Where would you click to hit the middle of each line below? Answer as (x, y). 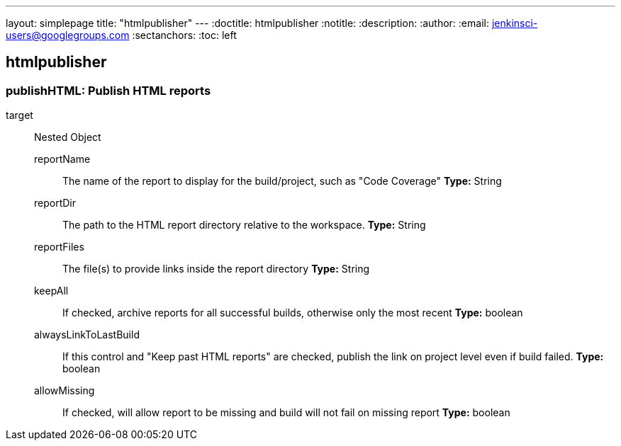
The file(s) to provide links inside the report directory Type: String (216, 269)
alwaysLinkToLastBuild (87, 335)
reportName (62, 159)
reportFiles (59, 247)
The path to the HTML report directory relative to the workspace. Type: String (244, 225)
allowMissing (65, 391)
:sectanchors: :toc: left (184, 35)
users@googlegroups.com (68, 35)
